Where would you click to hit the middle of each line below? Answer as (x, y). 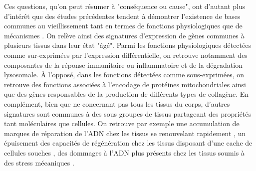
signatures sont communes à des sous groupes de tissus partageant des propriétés (128, 113)
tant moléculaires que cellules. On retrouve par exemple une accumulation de (122, 123)
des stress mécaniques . (39, 162)
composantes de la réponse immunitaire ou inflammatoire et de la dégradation (123, 65)
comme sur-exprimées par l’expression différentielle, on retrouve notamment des (126, 55)
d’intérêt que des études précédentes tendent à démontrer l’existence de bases (122, 16)
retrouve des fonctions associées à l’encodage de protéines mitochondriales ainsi (125, 84)
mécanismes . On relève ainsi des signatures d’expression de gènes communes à (124, 35)
